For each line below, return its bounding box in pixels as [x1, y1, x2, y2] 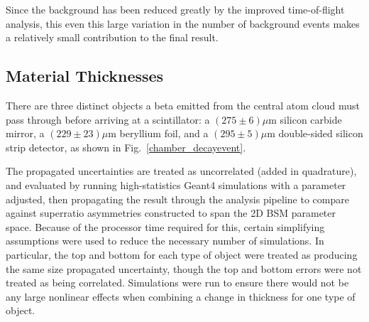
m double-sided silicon [267, 126, 363, 141]
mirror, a [6, 126, 45, 141]
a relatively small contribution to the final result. [6, 30, 219, 45]
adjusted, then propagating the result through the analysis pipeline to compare [6, 191, 349, 206]
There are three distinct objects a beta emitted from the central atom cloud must [6, 97, 360, 112]
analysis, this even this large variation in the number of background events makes [6, 16, 360, 31]
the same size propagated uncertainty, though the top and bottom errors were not [6, 261, 362, 276]
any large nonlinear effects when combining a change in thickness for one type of [6, 289, 356, 304]
